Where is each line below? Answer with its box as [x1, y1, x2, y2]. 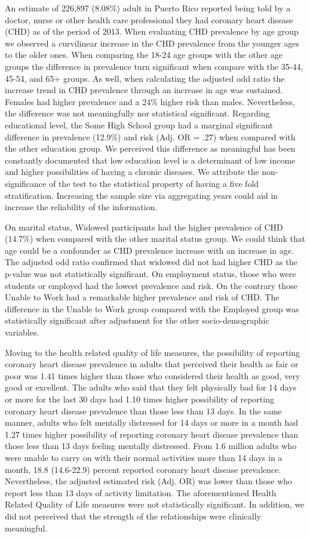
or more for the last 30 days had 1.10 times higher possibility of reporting [5, 393, 274, 405]
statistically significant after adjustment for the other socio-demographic [5, 314, 269, 327]
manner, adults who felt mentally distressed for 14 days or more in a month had [5, 416, 298, 429]
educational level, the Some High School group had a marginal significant [5, 118, 273, 131]
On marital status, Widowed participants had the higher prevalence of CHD [5, 220, 283, 233]
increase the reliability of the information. [5, 201, 158, 213]
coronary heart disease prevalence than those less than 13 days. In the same [5, 404, 282, 417]
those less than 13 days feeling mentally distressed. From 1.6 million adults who [5, 439, 297, 452]
